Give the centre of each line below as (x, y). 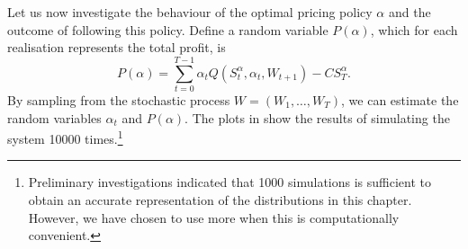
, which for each (414, 29)
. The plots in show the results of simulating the (317, 117)
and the (409, 12)
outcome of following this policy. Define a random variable (168, 29)
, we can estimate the (400, 99)
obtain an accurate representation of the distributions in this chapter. (220, 199)
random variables (54, 117)
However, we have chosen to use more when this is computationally (214, 217)
